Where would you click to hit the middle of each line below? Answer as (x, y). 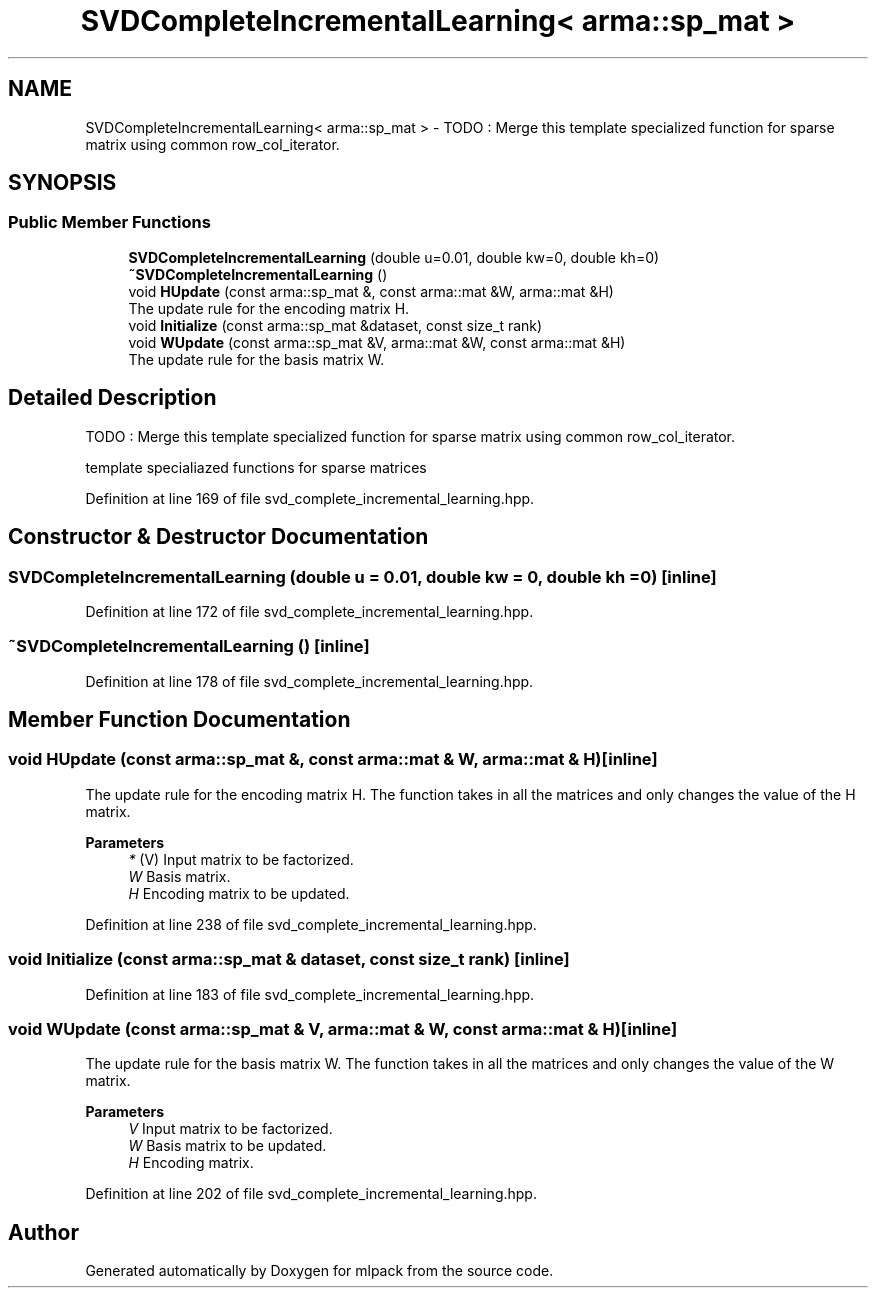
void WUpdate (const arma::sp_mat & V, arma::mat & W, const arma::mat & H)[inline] (343, 1028)
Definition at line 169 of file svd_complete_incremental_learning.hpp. (310, 498)
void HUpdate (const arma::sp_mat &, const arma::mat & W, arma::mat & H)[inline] (333, 759)
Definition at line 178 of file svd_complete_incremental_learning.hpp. (309, 681)
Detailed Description (112, 398)
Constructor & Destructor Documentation (218, 537)
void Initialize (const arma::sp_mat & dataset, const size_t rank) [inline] (289, 959)
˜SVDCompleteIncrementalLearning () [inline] (189, 646)
